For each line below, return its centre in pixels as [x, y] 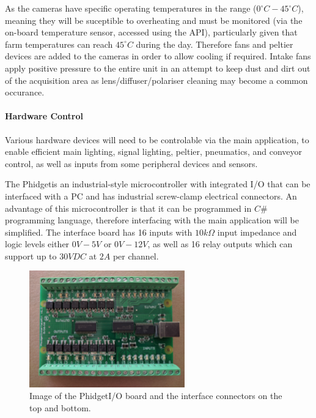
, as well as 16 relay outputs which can [220, 244]
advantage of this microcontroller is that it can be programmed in [128, 208]
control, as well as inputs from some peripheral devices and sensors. [131, 163]
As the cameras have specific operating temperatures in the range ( [131, 8]
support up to [31, 256]
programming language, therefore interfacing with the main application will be [152, 220]
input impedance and [257, 232]
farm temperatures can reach [59, 44]
